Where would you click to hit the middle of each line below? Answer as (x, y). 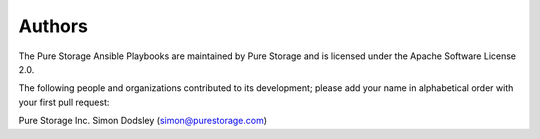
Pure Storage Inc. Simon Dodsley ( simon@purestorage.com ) (143, 121)
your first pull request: (64, 102)
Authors (53, 26)
